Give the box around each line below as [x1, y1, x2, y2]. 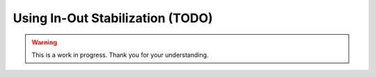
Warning [31, 38, 57, 46]
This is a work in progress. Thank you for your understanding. [31, 51, 209, 59]
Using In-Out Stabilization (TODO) [13, 10, 213, 26]
